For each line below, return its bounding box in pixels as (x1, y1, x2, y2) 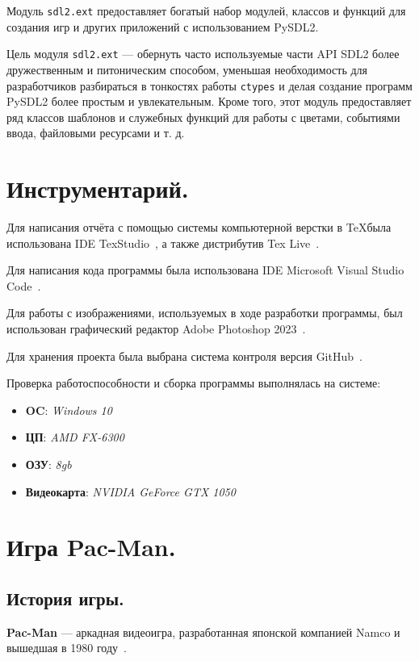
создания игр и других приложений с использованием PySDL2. (6, 18, 319, 35)
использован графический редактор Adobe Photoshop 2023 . (6, 320, 306, 337)
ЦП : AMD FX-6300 (25, 429, 124, 446)
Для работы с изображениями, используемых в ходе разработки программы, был (6, 304, 403, 321)
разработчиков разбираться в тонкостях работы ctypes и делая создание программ (6, 77, 413, 94)
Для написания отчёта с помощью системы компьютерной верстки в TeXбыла (6, 219, 392, 236)
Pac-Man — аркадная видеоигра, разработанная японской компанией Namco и (6, 623, 400, 640)
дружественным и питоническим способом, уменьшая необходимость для (6, 61, 367, 77)
